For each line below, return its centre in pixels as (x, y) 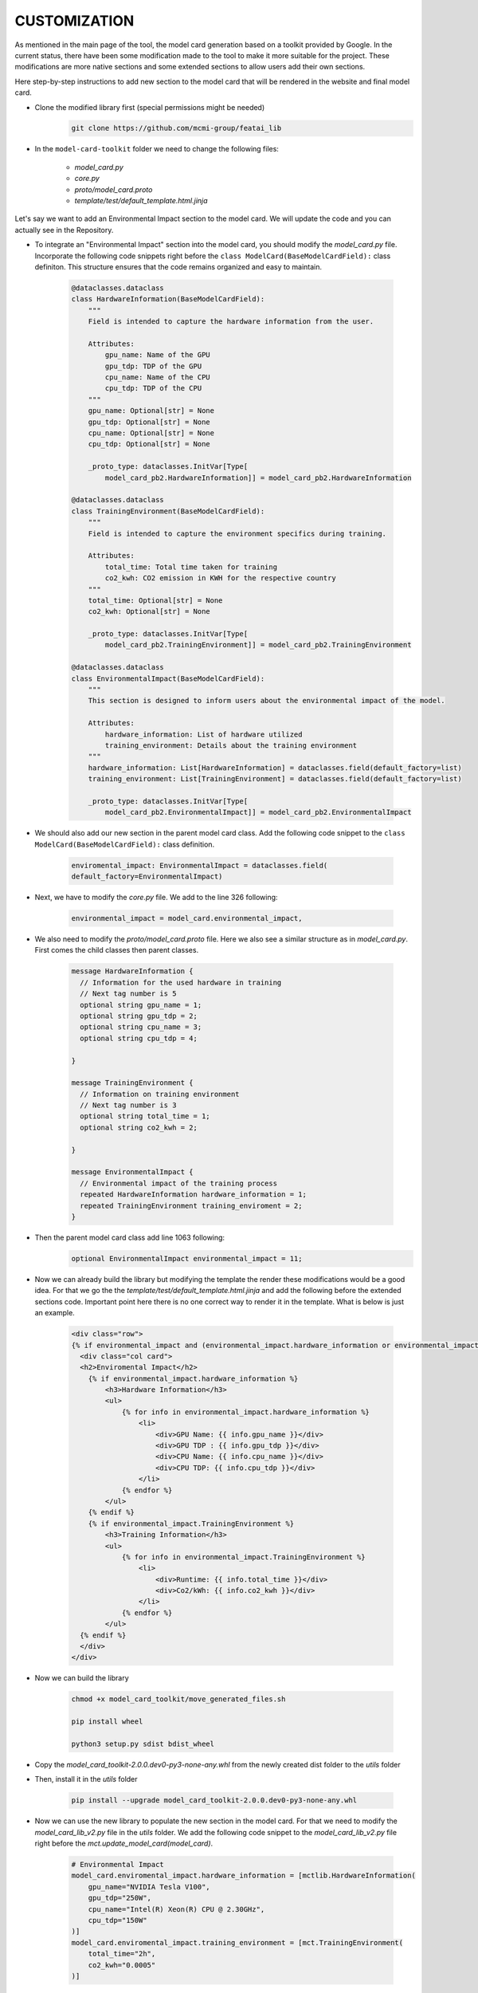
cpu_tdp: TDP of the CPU (153, 388)
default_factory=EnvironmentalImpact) (147, 877)
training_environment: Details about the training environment (231, 745)
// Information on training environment (160, 1094)
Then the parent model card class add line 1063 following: (130, 1237)
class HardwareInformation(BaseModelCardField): (168, 299)
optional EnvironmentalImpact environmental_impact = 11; (187, 1258)
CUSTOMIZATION (74, 21)
